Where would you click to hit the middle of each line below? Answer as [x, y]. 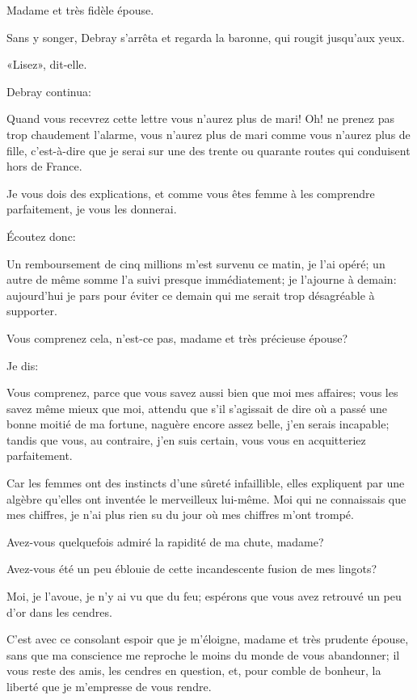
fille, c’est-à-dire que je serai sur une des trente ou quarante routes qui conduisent [208, 150]
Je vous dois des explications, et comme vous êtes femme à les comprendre [191, 193]
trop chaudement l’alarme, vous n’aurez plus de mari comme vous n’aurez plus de [208, 134]
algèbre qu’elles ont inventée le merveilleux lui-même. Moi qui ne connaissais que [206, 498]
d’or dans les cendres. [59, 611]
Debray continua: [49, 91]
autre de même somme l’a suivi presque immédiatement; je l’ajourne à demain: [202, 279]
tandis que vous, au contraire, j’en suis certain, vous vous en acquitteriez [186, 439]
